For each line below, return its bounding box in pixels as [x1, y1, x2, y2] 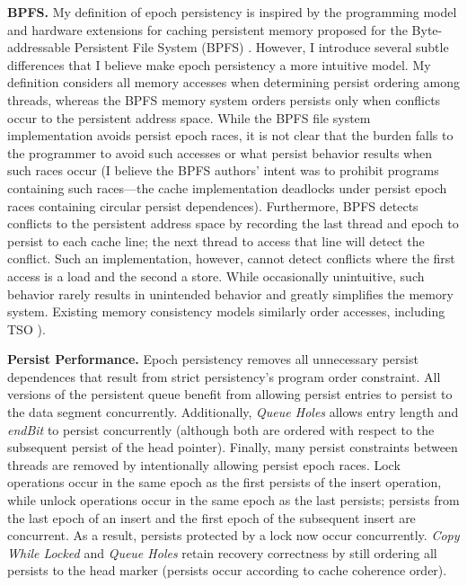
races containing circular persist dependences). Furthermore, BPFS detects [7, 196, 419, 215]
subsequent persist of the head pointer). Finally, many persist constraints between [7, 438, 458, 457]
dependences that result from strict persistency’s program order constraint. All [7, 367, 441, 386]
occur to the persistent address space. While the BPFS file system [7, 108, 371, 127]
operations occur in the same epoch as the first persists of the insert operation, [7, 473, 442, 492]
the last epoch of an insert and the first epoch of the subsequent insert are [7, 508, 416, 527]
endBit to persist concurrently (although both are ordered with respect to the [7, 420, 435, 439]
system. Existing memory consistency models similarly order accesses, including [7, 302, 445, 321]
